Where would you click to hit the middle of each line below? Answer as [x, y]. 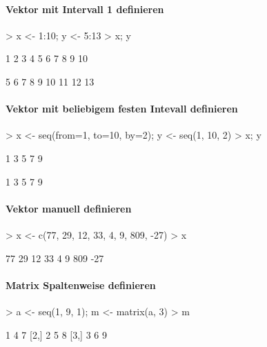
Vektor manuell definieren [69, 208]
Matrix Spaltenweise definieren [81, 285]
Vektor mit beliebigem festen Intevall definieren [122, 109]
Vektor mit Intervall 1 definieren [85, 9]
